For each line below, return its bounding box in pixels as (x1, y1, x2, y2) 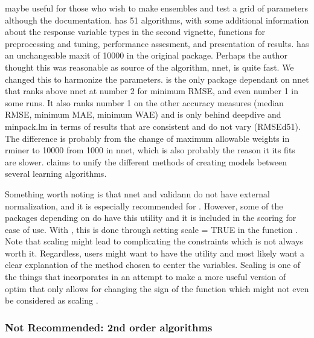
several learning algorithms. (5, 167, 107, 180)
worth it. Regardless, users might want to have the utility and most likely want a (5, 246, 305, 259)
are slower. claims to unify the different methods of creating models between (5, 155, 287, 168)
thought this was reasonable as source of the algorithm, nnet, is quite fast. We (5, 60, 294, 73)
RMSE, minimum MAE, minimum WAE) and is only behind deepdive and (5, 108, 281, 121)
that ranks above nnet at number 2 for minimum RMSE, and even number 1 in (5, 84, 298, 97)
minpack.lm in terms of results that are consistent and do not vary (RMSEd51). (5, 120, 301, 132)
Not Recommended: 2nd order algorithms (5, 319, 213, 334)
